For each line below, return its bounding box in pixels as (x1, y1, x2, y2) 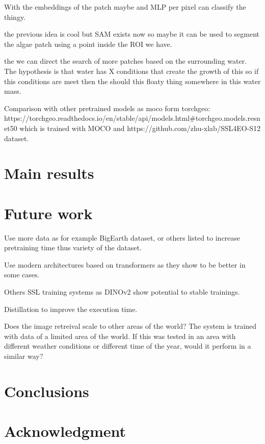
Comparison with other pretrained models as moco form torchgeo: (4, 102, 210, 113)
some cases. (4, 269, 40, 280)
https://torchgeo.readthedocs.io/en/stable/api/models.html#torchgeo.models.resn (4, 113, 260, 123)
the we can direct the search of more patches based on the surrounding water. (4, 56, 247, 66)
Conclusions (4, 380, 89, 401)
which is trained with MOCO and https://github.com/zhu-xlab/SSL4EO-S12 (19, 122, 261, 133)
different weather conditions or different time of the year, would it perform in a (4, 341, 251, 351)
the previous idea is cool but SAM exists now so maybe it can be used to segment (4, 29, 260, 39)
